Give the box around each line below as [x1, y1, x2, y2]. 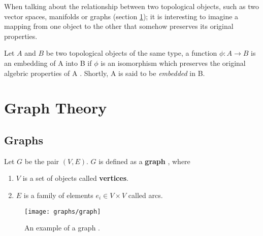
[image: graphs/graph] [24, 208, 101, 215]
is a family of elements [23, 189, 93, 200]
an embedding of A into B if [4, 57, 92, 68]
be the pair [24, 155, 59, 166]
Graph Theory [4, 97, 107, 118]
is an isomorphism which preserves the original [101, 57, 246, 68]
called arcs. [128, 189, 163, 200]
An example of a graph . [24, 222, 100, 233]
